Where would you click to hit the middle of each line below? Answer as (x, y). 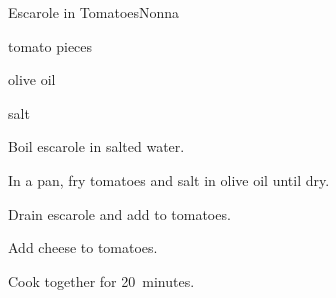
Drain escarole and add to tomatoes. (119, 213)
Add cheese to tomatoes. (83, 247)
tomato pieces (50, 45)
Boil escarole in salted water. (96, 146)
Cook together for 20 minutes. (101, 280)
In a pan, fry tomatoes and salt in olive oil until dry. (169, 179)
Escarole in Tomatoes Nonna (94, 12)
